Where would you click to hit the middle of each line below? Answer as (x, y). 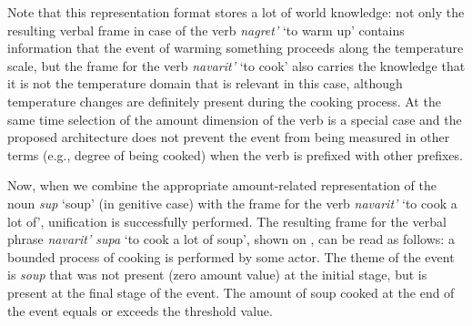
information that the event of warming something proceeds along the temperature (236, 48)
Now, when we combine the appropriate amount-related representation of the (222, 185)
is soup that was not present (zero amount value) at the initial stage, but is (217, 275)
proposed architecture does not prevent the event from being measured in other (229, 137)
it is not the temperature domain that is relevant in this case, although (205, 83)
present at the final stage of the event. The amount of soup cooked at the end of (231, 292)
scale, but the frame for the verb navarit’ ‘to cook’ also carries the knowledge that (236, 65)
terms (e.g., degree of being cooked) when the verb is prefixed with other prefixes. (235, 154)
